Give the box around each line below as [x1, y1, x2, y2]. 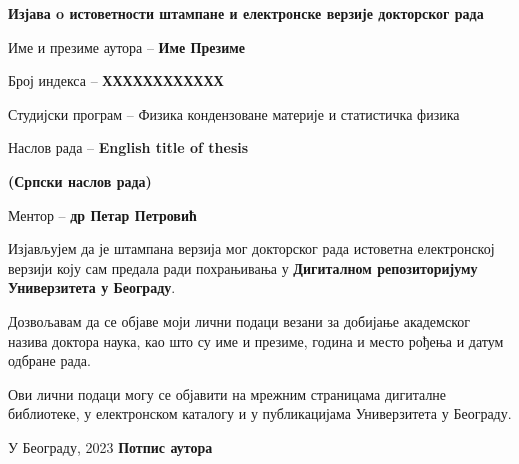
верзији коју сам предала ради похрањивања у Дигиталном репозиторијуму [8, 257, 478, 278]
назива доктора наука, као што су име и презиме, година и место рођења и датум [8, 330, 504, 351]
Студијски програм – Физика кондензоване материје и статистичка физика [8, 103, 460, 124]
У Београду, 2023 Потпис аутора [8, 436, 213, 457]
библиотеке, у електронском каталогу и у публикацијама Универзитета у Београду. [8, 403, 512, 424]
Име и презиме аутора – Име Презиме [8, 36, 245, 57]
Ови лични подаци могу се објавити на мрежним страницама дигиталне [8, 383, 447, 404]
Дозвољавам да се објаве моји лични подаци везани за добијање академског [8, 310, 470, 331]
